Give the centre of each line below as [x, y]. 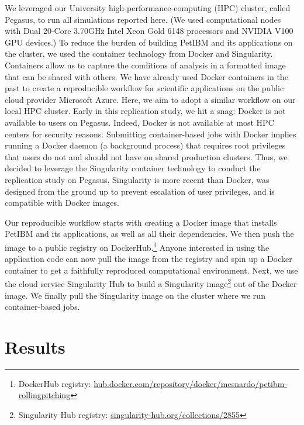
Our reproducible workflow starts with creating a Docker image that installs [141, 222]
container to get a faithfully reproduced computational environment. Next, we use [151, 270]
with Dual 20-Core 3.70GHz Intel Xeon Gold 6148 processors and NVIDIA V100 [149, 31]
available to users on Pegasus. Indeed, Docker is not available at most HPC [139, 122]
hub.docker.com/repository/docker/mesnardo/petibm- [191, 383]
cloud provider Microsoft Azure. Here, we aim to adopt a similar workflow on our [150, 99]
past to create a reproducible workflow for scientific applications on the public [144, 88]
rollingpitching [44, 395]
